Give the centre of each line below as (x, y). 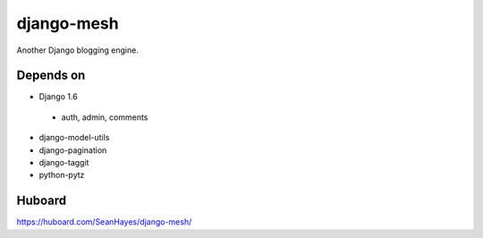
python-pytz (62, 175)
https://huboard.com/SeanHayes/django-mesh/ (104, 222)
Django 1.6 (58, 97)
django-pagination (73, 150)
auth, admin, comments (105, 117)
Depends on (51, 76)
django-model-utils (74, 138)
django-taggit (64, 163)
